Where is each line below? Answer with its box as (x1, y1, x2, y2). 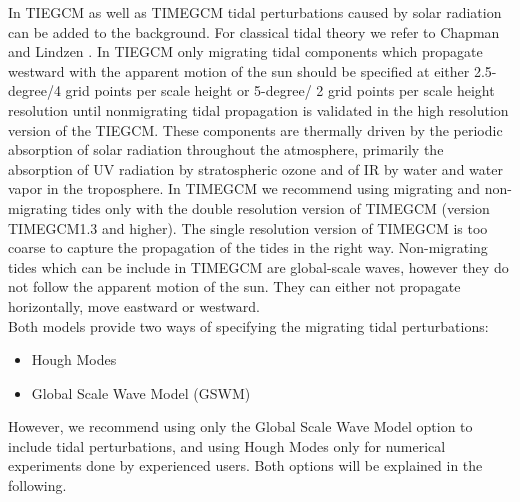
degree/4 (8, 80, 61, 101)
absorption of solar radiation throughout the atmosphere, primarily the (8, 139, 444, 160)
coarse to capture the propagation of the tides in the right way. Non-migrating (8, 237, 488, 258)
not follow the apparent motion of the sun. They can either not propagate (8, 276, 461, 297)
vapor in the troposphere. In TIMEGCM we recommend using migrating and (8, 178, 480, 199)
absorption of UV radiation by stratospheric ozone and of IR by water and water (8, 158, 503, 179)
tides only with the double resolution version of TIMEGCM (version (71, 197, 490, 218)
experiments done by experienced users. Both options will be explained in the (8, 455, 483, 476)
